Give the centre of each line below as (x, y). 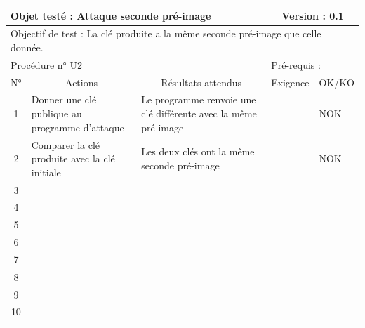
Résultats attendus (201, 82)
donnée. (27, 47)
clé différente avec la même (199, 113)
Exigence (290, 82)
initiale (46, 172)
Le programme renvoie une (199, 99)
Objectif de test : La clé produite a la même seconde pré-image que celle (166, 33)
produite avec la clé (73, 158)
